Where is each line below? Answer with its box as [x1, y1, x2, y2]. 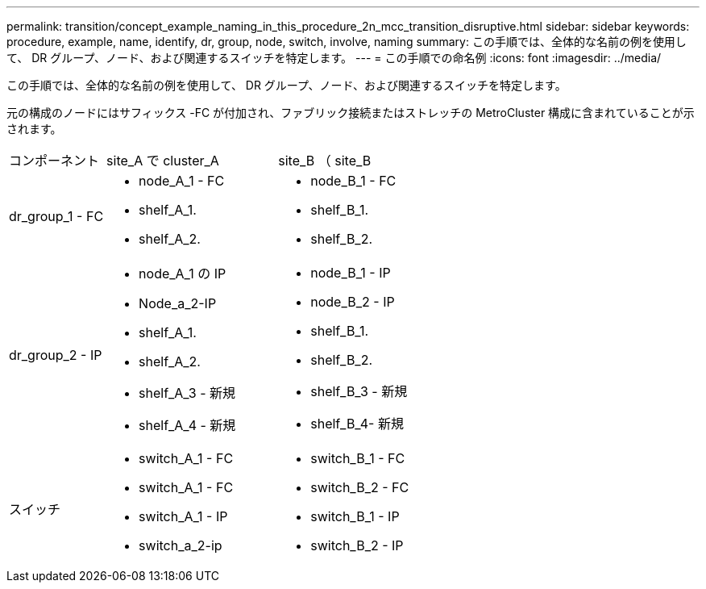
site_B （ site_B [278, 152, 372, 169]
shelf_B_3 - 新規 [310, 383, 408, 399]
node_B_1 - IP [310, 265, 391, 281]
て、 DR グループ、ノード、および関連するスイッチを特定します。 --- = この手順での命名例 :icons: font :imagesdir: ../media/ [6, 51, 662, 65]
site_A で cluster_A [106, 152, 219, 169]
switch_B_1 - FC [310, 450, 405, 466]
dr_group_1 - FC [9, 208, 104, 224]
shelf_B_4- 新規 [310, 416, 404, 432]
